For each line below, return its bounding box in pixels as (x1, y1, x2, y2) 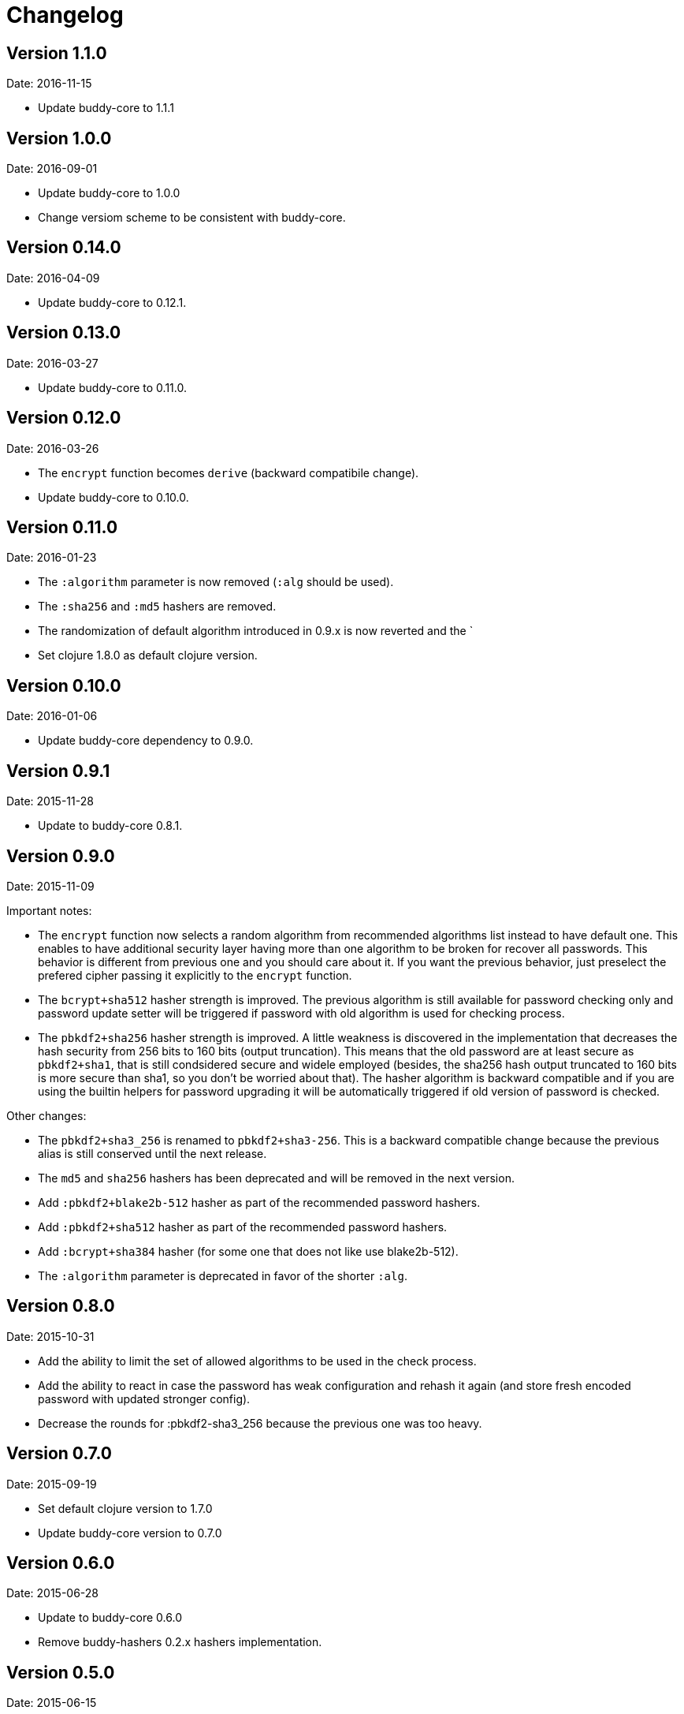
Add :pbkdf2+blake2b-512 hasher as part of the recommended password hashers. (38, 1195, 481, 1209)
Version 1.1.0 (6, 43, 107, 63)
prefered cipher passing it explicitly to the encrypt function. (38, 968, 352, 982)
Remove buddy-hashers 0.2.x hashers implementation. (38, 1635, 322, 1649)
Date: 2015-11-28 (6, 794, 94, 808)
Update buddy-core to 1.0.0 (38, 186, 180, 200)
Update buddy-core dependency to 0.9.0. (38, 734, 254, 748)
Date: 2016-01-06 (6, 709, 98, 723)
